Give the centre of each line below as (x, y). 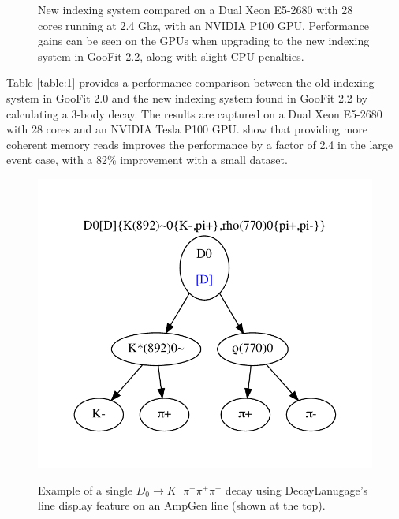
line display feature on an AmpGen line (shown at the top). (182, 505)
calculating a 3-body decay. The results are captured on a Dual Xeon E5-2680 (194, 113)
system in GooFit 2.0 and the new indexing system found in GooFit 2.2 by (187, 97)
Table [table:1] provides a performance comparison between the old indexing (190, 82)
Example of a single (86, 489)
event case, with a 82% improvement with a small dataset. (147, 160)
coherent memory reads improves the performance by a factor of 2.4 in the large (200, 144)
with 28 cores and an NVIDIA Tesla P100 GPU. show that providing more (187, 129)
